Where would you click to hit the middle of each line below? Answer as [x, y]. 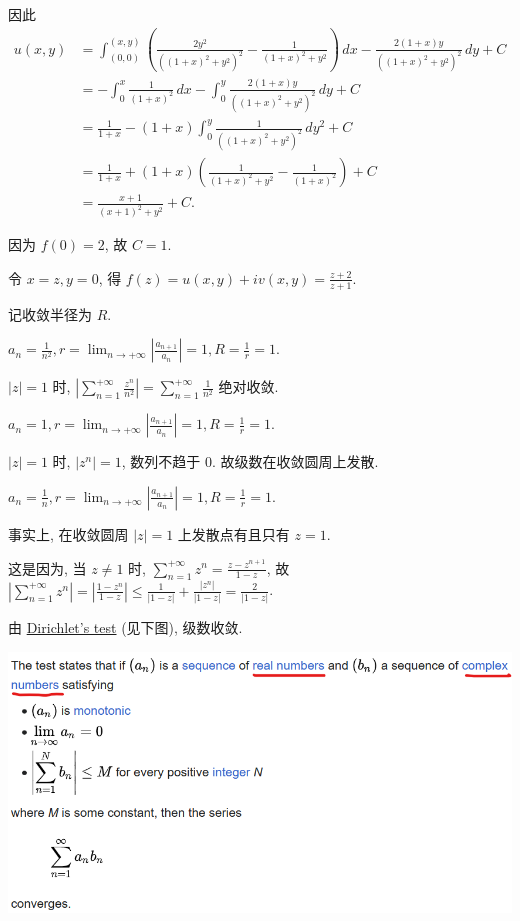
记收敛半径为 [50, 313]
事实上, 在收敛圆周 [68, 533]
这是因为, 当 [47, 567]
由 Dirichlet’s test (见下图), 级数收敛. [125, 626]
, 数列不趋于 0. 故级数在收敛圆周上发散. [250, 461]
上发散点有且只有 [233, 533]
